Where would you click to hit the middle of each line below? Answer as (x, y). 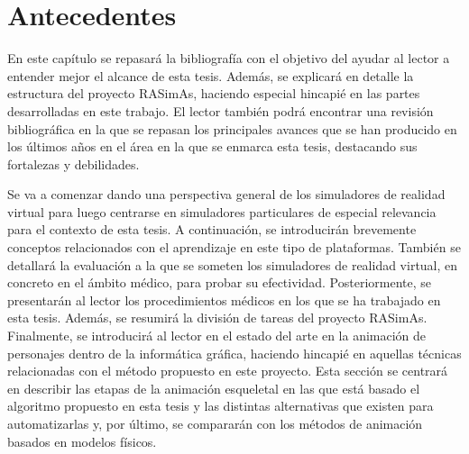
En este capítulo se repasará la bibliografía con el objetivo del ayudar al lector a (229, 58)
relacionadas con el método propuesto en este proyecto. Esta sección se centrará (228, 371)
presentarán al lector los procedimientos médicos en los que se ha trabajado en (224, 300)
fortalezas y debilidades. (74, 163)
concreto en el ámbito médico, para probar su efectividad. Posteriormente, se (220, 282)
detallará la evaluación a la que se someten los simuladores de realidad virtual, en (233, 264)
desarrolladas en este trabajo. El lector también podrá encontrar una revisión (221, 110)
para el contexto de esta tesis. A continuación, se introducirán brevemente (212, 229)
